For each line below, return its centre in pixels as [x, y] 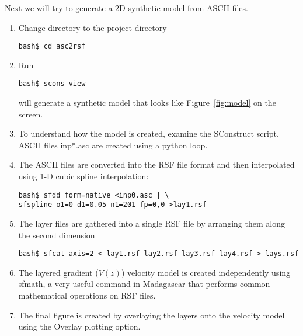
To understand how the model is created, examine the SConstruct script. [149, 134]
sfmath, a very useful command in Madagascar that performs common [144, 284]
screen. [31, 114]
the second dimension [57, 235]
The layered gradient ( [58, 272]
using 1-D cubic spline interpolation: [83, 176]
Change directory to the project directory [93, 27]
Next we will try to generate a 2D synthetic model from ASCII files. [126, 8]
